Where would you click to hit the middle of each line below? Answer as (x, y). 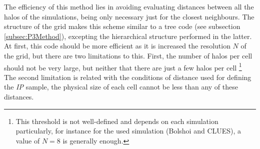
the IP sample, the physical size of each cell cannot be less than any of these (121, 87)
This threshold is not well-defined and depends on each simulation (117, 121)
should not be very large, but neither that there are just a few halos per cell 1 (123, 66)
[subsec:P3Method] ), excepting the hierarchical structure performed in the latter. (128, 36)
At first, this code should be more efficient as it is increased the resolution (117, 46)
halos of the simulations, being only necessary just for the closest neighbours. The (129, 16)
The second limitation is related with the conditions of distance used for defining (128, 77)
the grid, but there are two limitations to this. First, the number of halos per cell (128, 55)
